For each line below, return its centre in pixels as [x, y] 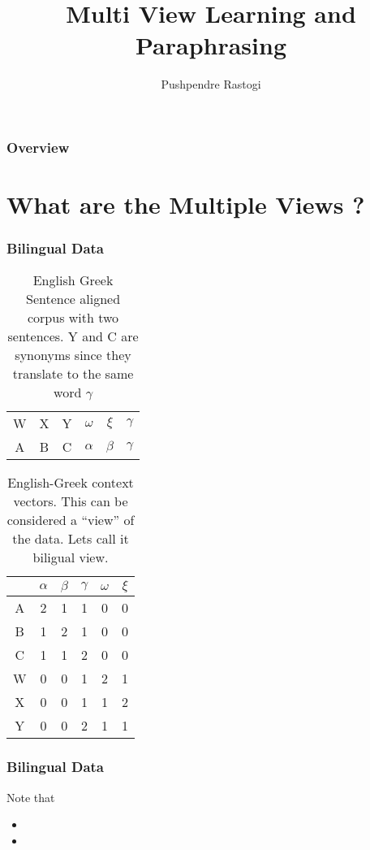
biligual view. [71, 557]
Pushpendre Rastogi [211, 84]
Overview [38, 147]
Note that [31, 797]
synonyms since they [73, 355]
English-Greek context [71, 483]
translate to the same [73, 374]
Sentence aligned [73, 299]
